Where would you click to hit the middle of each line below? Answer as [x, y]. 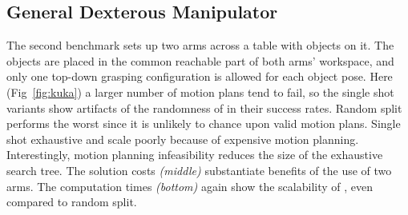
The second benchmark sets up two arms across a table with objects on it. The [200, 45]
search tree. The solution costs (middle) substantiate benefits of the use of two [199, 170]
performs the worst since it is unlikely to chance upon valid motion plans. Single [204, 123]
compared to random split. [72, 202]
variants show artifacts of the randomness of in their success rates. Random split [204, 107]
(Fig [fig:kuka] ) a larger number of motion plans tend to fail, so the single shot [200, 92]
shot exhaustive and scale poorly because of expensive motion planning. [183, 139]
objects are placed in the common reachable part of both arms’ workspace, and [200, 60]
